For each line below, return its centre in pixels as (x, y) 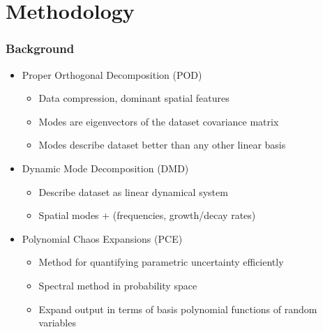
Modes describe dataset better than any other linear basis (162, 145)
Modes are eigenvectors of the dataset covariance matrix (159, 121)
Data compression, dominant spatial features (134, 98)
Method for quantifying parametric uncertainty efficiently (161, 262)
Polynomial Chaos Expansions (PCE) (102, 238)
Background (40, 48)
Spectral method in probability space (118, 285)
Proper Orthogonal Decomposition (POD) (112, 74)
